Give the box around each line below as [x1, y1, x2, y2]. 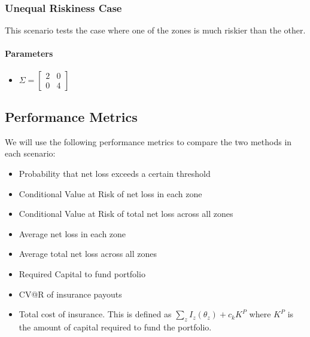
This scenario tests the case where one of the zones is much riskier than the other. [5, 24, 306, 36]
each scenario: [5, 147, 56, 160]
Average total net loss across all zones [19, 247, 157, 260]
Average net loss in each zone [19, 227, 126, 240]
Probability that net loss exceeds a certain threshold [19, 167, 211, 179]
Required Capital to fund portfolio [19, 267, 145, 280]
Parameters [5, 47, 53, 60]
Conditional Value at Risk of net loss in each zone [19, 187, 202, 200]
